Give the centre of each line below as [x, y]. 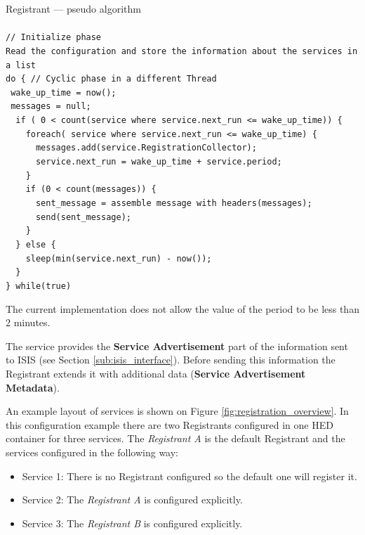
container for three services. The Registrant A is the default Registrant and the [175, 438]
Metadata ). [33, 387]
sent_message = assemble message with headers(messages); [174, 204]
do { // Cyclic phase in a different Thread [111, 79]
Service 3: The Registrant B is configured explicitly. [132, 523]
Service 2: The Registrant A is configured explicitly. [132, 499]
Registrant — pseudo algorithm [73, 8]
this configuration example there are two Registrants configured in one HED [170, 424]
